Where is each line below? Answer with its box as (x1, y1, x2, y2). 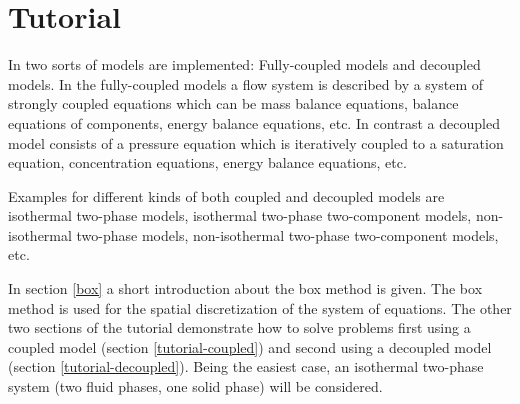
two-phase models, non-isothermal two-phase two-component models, (76, 224, 499, 245)
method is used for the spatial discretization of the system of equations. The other (8, 297, 512, 318)
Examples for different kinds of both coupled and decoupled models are (8, 185, 445, 206)
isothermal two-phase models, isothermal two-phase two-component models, (8, 205, 472, 226)
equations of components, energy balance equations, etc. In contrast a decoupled (8, 112, 500, 133)
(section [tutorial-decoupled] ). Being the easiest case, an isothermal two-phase (8, 356, 484, 377)
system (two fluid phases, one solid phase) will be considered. (8, 376, 383, 397)
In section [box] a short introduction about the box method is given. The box (8, 278, 483, 299)
